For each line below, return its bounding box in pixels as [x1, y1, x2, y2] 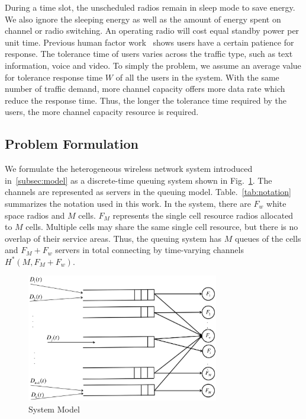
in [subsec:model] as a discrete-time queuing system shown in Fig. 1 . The [5, 174, 272, 186]
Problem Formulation [5, 135, 138, 153]
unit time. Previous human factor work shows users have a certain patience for [5, 36, 294, 48]
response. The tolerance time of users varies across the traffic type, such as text [5, 47, 293, 60]
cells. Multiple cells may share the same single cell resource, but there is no [25, 220, 298, 233]
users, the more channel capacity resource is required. [5, 105, 199, 118]
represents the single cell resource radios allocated [112, 209, 294, 221]
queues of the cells [235, 232, 301, 244]
